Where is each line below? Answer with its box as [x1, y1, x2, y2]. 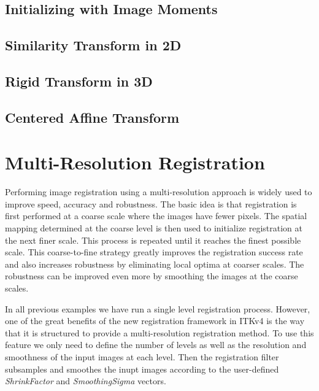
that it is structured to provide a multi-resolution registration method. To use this [5, 326, 314, 339]
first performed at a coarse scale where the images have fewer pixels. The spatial [5, 209, 307, 222]
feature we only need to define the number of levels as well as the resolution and [5, 338, 307, 351]
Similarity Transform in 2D [5, 36, 182, 55]
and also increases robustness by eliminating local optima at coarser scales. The [5, 257, 304, 270]
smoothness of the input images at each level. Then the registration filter [5, 350, 279, 363]
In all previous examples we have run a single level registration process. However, [5, 302, 310, 315]
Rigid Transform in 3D [5, 71, 153, 90]
